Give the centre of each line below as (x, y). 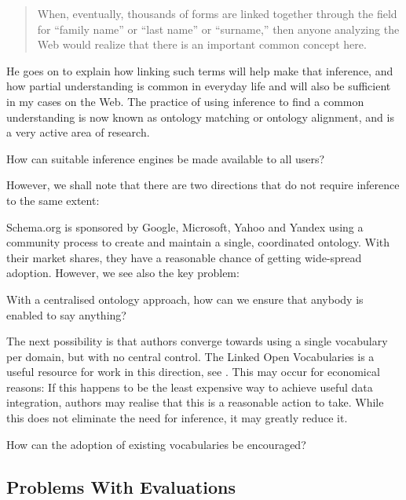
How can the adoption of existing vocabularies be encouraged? (156, 444)
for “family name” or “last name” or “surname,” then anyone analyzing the (218, 29)
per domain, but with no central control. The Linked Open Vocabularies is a (190, 356)
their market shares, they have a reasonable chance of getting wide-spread (184, 257)
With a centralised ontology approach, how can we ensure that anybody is (185, 299)
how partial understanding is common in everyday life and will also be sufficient (199, 86)
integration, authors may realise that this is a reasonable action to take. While (195, 402)
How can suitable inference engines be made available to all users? (166, 158)
